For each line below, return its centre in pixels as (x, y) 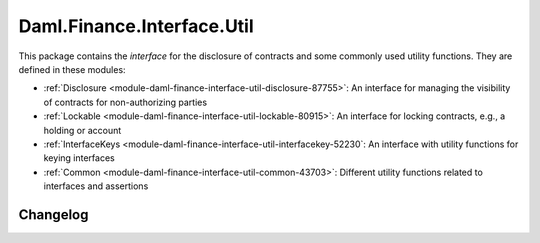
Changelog (53, 214)
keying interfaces (79, 158)
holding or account (82, 130)
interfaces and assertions (96, 186)
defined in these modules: (72, 69)
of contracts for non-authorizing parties (125, 102)
